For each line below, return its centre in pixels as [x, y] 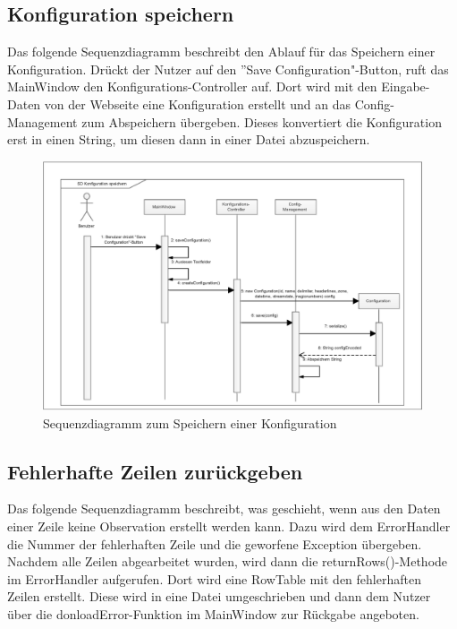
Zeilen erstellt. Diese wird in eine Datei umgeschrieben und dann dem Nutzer [219, 596]
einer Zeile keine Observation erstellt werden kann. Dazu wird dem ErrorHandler [229, 526]
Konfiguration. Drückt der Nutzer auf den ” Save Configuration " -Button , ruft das [228, 69]
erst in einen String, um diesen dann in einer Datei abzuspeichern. [189, 139]
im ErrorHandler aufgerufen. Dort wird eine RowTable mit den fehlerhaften [214, 578]
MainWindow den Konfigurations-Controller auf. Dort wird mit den [192, 86]
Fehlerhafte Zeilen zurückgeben [155, 471]
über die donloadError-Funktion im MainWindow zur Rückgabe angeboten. [213, 613]
